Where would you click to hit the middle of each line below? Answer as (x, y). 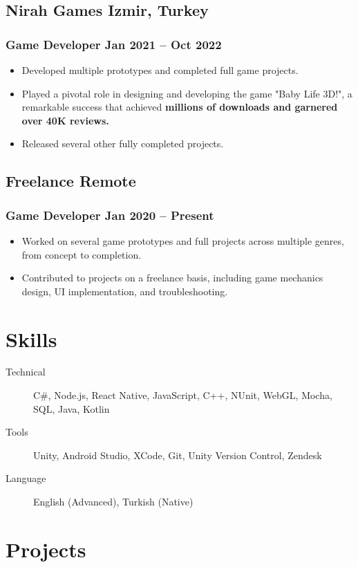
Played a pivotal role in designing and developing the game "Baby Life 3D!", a (187, 93)
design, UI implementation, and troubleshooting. (125, 291)
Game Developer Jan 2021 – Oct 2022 (114, 44)
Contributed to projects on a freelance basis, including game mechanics (172, 278)
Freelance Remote (71, 181)
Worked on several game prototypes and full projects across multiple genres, (183, 240)
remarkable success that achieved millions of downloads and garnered (180, 107)
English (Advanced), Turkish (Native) (113, 502)
